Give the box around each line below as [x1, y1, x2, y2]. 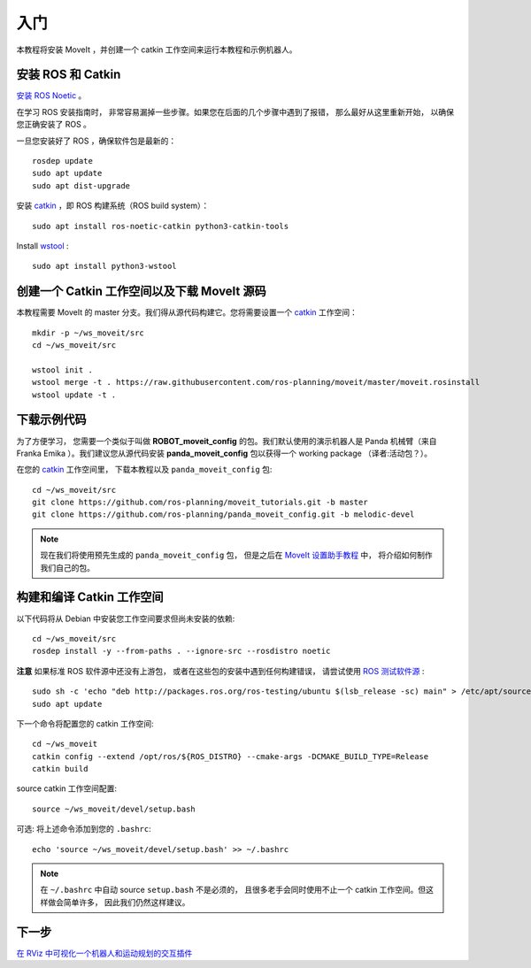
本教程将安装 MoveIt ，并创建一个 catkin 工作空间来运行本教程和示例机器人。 [16, 44, 297, 55]
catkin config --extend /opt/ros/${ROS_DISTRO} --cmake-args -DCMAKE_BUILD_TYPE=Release [32, 751, 429, 761]
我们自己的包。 [40, 562, 95, 572]
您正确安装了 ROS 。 [16, 119, 92, 130]
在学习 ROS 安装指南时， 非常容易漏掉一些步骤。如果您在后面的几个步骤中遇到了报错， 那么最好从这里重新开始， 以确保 [16, 106, 455, 117]
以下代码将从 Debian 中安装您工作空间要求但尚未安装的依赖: [16, 613, 235, 624]
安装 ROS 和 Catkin [16, 67, 121, 82]
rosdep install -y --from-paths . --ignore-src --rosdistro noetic [32, 646, 331, 657]
